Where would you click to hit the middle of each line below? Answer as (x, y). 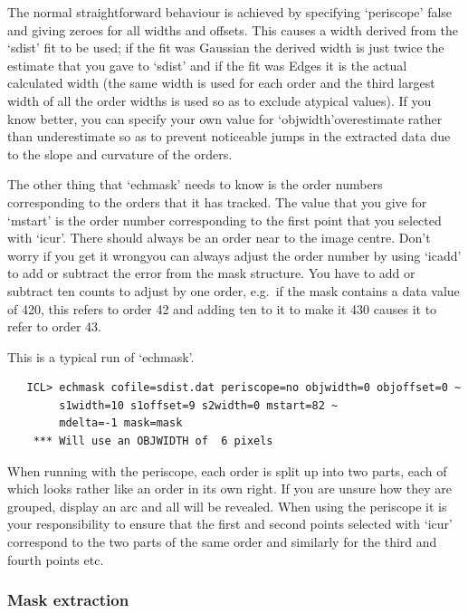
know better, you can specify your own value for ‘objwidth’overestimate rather (225, 118)
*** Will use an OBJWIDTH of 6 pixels (153, 441)
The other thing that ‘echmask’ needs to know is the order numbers (195, 184)
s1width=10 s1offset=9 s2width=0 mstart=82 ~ (199, 405)
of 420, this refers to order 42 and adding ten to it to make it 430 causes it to (222, 308)
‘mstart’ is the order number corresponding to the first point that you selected (224, 220)
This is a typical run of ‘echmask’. (101, 356)
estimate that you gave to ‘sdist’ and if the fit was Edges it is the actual (207, 65)
